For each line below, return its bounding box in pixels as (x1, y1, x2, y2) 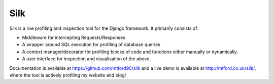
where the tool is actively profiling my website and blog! (9, 72, 126, 78)
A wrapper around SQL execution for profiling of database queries (22, 41, 161, 48)
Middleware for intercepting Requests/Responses (22, 34, 125, 40)
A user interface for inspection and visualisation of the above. (22, 56, 151, 62)
